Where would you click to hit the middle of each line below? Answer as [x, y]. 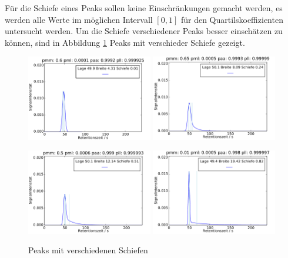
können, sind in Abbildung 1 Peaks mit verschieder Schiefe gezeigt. [125, 42]
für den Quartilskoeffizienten [232, 19]
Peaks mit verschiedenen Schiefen [88, 250]
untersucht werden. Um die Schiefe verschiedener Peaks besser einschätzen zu [144, 31]
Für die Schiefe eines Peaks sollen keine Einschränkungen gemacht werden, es [144, 8]
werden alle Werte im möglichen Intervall [79, 19]
